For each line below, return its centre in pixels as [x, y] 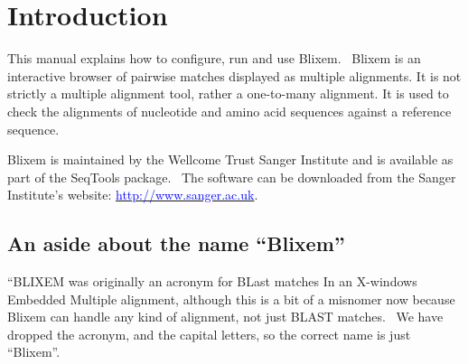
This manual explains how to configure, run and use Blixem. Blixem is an [214, 58]
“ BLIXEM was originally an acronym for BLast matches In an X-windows [212, 281]
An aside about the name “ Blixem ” [176, 243]
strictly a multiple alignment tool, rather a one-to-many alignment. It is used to [228, 93]
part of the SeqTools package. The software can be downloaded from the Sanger [232, 177]
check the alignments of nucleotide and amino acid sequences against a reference [229, 111]
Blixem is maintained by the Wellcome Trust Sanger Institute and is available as [230, 159]
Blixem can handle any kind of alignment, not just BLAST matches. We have [225, 317]
